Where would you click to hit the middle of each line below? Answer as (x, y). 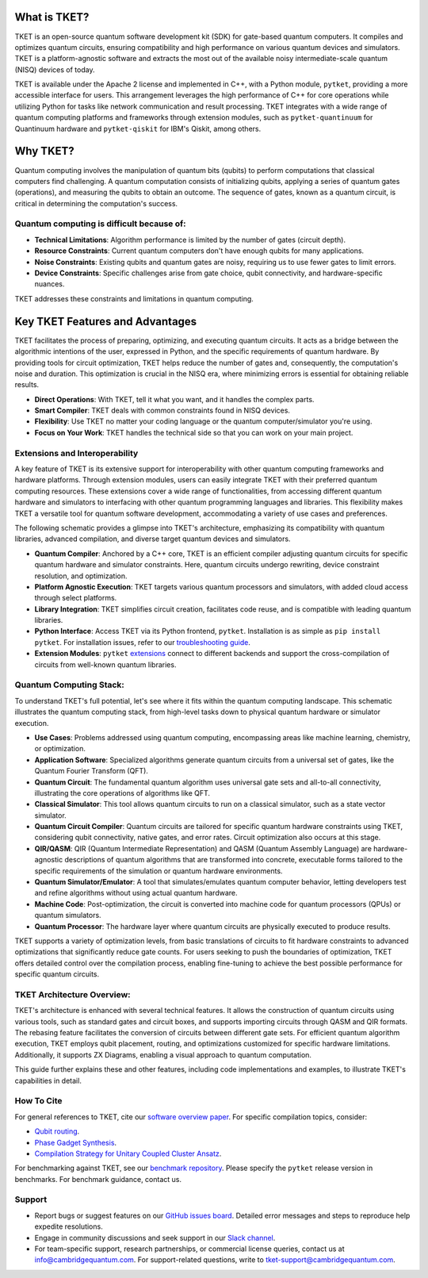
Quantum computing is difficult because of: (100, 224)
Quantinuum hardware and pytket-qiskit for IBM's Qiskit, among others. (138, 129)
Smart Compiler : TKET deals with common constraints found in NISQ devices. (162, 411)
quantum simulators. (68, 915)
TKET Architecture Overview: (73, 994)
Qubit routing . (57, 1131)
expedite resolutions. (69, 1226)
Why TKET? (44, 151)
